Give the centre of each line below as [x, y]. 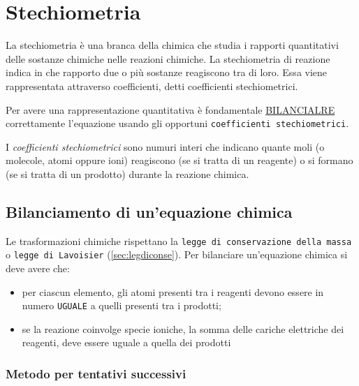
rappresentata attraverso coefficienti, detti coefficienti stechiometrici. [152, 86]
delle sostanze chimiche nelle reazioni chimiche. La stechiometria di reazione [168, 58]
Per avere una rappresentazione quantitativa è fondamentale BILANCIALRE [170, 109]
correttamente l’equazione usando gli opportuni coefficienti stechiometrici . [177, 123]
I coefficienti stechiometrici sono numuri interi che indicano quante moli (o [165, 146]
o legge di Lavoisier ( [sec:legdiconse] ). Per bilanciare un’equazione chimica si [177, 254]
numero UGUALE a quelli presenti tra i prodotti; [122, 305]
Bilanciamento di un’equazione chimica [149, 211]
